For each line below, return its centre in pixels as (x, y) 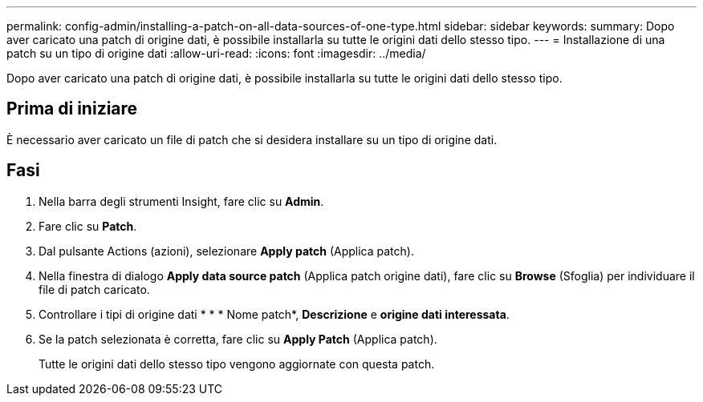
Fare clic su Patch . (88, 226)
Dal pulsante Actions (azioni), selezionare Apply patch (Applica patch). (226, 251)
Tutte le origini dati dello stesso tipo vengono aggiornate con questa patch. (237, 364)
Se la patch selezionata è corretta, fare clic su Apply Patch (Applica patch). (238, 339)
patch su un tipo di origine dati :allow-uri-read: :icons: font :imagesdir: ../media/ (216, 53)
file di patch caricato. (94, 289)
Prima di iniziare (72, 109)
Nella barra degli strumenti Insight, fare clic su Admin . (181, 201)
